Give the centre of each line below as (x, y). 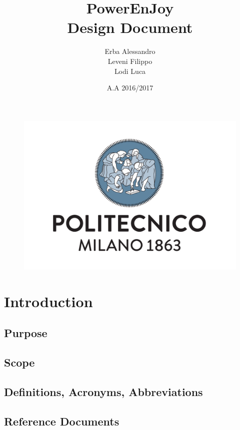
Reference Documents (62, 421)
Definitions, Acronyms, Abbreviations (103, 391)
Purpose (26, 333)
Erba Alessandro (130, 51)
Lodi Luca (130, 71)
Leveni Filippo (130, 61)
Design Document (130, 27)
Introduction (48, 301)
